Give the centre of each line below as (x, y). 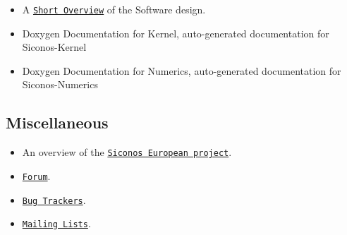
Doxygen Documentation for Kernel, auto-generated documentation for (176, 33)
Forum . (36, 175)
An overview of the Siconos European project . (127, 152)
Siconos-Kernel (54, 47)
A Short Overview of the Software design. (114, 9)
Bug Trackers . (54, 199)
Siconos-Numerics (60, 84)
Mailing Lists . (56, 223)
